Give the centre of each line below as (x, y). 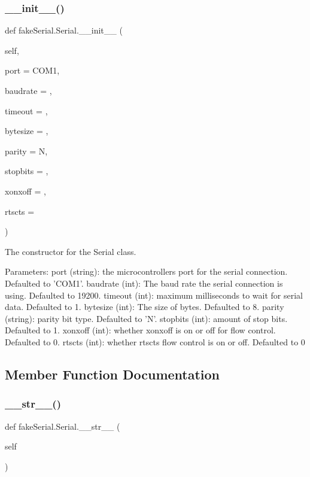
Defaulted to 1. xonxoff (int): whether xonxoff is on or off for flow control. (140, 330)
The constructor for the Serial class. (71, 251)
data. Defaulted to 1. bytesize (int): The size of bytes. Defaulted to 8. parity (145, 307)
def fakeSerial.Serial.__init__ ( (64, 30)
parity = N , (26, 151)
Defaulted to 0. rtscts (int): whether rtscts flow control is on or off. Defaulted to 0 (155, 341)
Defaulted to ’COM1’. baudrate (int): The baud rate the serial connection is (144, 283)
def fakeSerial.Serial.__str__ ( (63, 426)
